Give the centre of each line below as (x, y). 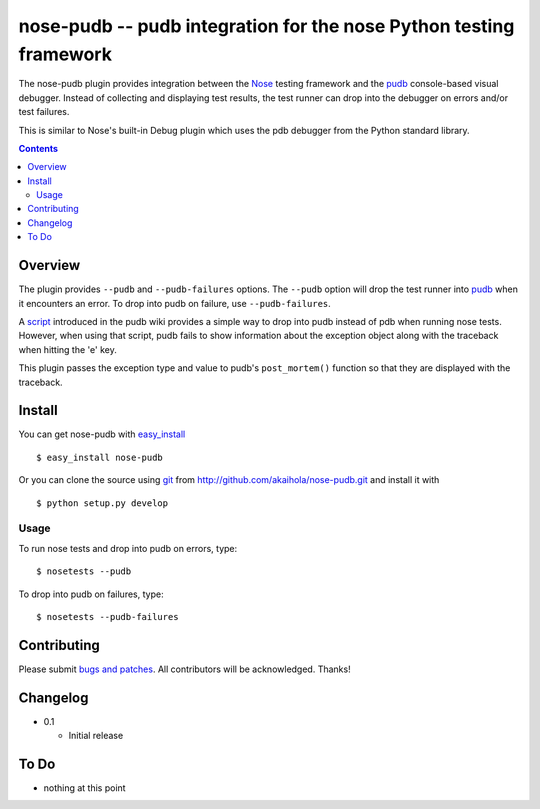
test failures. (44, 112)
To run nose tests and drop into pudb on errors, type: (128, 548)
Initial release (96, 736)
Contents (38, 148)
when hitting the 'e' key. (67, 349)
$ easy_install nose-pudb (100, 457)
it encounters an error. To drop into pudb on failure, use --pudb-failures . (175, 303)
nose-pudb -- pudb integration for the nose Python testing (266, 26)
